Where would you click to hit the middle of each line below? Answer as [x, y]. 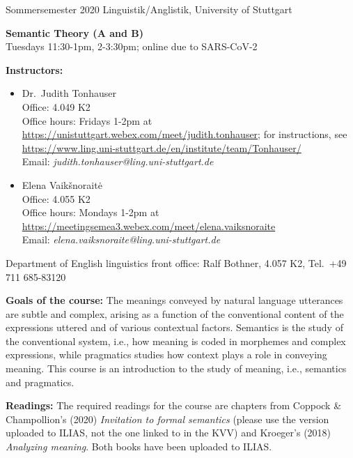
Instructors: [34, 69]
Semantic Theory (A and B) [74, 32]
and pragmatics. [40, 382]
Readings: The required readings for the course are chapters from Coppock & [174, 405]
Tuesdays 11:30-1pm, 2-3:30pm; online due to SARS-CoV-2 [132, 46]
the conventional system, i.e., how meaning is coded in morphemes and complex [176, 341]
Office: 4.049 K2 [56, 106]
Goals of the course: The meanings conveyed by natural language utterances [174, 300]
